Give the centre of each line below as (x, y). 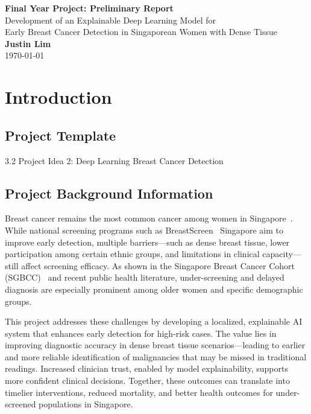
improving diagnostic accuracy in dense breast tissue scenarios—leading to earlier (155, 345)
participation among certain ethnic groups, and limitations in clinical (132, 254)
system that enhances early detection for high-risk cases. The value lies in (141, 333)
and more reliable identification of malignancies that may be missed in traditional (156, 356)
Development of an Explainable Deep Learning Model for (111, 20)
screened (20, 404)
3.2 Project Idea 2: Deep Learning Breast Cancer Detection (114, 160)
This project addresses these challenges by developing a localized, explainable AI (154, 321)
